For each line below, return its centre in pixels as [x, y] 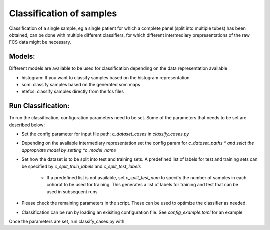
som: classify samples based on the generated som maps [81, 85]
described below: [27, 125]
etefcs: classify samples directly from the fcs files [73, 91]
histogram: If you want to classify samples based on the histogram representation [106, 77]
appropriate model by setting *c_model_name [69, 150]
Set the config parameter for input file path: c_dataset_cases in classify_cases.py [105, 134]
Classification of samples [63, 13]
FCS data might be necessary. [40, 42]
